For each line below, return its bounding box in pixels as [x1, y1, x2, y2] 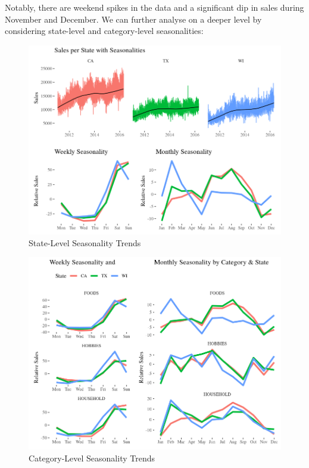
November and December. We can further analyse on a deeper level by [5, 13, 262, 25]
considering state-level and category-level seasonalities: [5, 24, 204, 37]
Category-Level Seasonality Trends [29, 452, 155, 464]
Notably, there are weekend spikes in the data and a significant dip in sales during [5, 1, 304, 13]
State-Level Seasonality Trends [29, 236, 141, 249]
